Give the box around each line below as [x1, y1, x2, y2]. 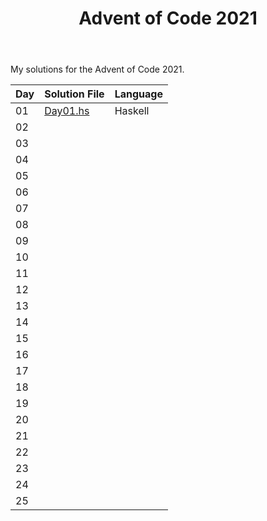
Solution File [44, 87, 105, 101]
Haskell [114, 104, 150, 118]
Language [114, 87, 163, 101]
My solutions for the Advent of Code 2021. [10, 63, 185, 76]
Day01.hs [44, 104, 90, 118]
